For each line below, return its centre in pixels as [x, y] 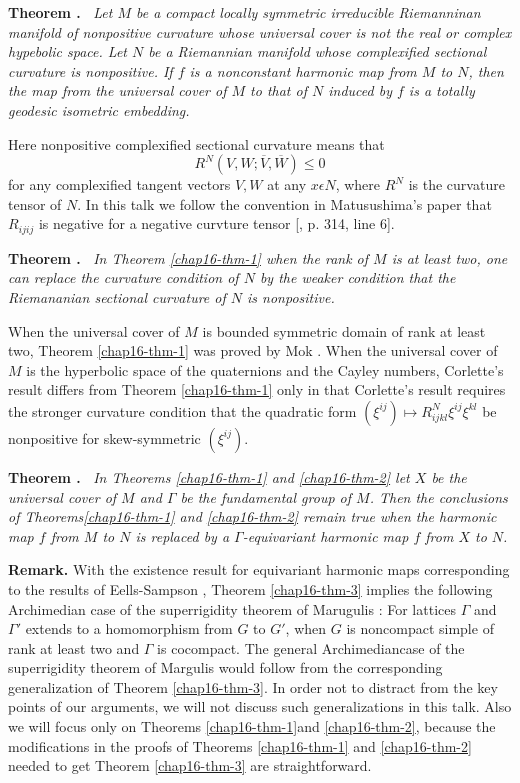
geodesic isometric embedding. [99, 109]
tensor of [35, 203]
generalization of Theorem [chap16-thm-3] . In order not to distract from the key [253, 686]
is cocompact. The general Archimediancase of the [311, 647]
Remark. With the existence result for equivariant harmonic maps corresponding [259, 569]
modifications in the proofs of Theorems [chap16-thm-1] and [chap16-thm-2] [240, 745]
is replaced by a [182, 535]
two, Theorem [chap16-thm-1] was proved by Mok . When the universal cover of [253, 350]
